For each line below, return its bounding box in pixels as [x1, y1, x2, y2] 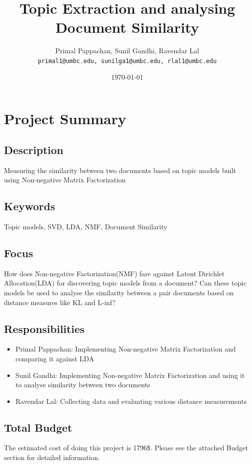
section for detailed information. [4, 452, 100, 463]
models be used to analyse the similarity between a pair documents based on [4, 287, 234, 297]
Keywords [4, 199, 55, 214]
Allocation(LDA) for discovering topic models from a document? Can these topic [4, 278, 247, 288]
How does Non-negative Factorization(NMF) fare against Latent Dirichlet [4, 268, 225, 278]
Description [4, 142, 64, 157]
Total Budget [4, 420, 72, 435]
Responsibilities [4, 321, 85, 336]
